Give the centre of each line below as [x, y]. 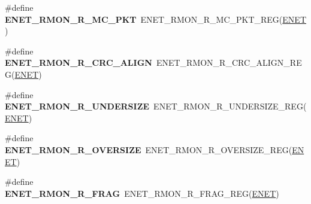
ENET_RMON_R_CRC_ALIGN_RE [229, 63]
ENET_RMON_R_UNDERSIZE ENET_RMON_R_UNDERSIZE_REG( [156, 106]
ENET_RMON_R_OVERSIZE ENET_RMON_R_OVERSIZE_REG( [149, 149]
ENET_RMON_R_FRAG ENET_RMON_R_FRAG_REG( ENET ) [142, 193]
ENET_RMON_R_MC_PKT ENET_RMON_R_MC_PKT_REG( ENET [155, 19]
